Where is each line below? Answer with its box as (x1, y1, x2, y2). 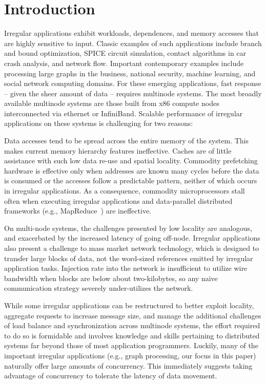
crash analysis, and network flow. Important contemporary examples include (4, 57, 244, 68)
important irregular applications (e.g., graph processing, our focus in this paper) (4, 350, 256, 360)
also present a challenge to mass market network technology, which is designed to (4, 243, 259, 253)
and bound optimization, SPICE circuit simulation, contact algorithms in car (4, 48, 247, 58)
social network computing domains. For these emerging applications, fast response (4, 78, 261, 89)
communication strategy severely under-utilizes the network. (4, 283, 193, 293)
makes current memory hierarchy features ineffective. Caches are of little (4, 145, 232, 156)
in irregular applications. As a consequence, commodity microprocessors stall (4, 185, 245, 196)
